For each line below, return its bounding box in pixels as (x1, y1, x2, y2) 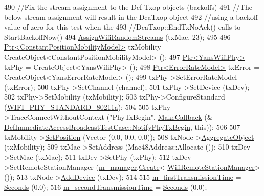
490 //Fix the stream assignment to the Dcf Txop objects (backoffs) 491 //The (4, 2, 252, 12)
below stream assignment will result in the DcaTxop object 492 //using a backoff (4, 11, 258, 22)
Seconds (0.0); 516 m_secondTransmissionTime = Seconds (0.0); (4, 181, 207, 192)
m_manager (98, 161, 137, 172)
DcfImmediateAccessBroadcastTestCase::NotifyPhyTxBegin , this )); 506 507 (4, 121, 240, 132)
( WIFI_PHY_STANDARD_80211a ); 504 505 (4, 101, 149, 112)
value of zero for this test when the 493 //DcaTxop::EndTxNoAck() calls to (4, 21, 241, 32)
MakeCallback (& (158, 111, 213, 122)
